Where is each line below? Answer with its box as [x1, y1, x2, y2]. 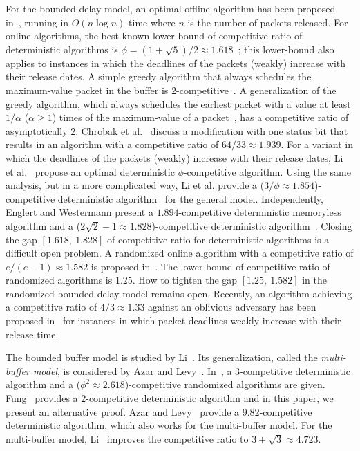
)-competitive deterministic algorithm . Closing [151, 218, 352, 232]
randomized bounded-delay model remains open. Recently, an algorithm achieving [6, 286, 352, 300]
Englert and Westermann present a [6, 205, 153, 219]
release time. [6, 326, 59, 341]
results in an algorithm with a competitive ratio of [6, 137, 219, 151]
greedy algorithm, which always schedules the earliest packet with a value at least [6, 96, 351, 111]
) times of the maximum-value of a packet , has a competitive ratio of [52, 110, 349, 125]
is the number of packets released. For [187, 15, 348, 29]
